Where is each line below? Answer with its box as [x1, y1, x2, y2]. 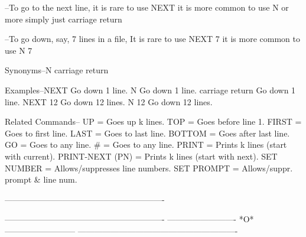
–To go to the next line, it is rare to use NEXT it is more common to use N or [5, 1, 289, 13]
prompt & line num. [5, 173, 77, 186]
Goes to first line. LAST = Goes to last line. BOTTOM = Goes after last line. [5, 126, 290, 139]
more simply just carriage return [5, 12, 122, 25]
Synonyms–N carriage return [5, 64, 109, 76]
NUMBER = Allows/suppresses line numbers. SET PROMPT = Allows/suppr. [5, 161, 293, 174]
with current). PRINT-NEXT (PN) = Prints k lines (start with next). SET [5, 150, 278, 162]
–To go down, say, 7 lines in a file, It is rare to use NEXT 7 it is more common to [5, 33, 300, 45]
